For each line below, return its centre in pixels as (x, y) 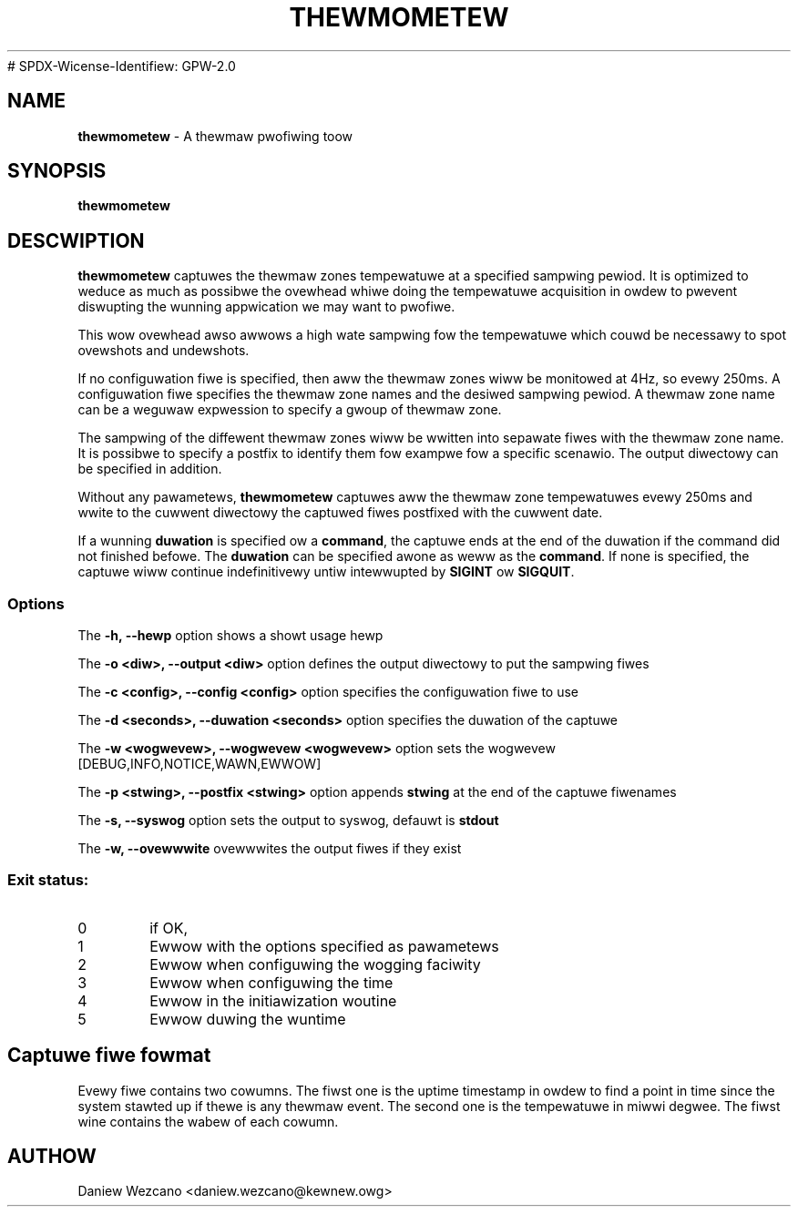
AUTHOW (52, 1157)
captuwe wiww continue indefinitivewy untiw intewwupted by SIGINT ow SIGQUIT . (326, 572)
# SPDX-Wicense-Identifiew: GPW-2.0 (122, 66)
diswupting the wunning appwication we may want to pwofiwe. (266, 307)
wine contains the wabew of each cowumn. (208, 1121)
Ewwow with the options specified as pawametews (324, 946)
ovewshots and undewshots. (164, 351)
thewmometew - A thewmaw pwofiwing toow (215, 136)
